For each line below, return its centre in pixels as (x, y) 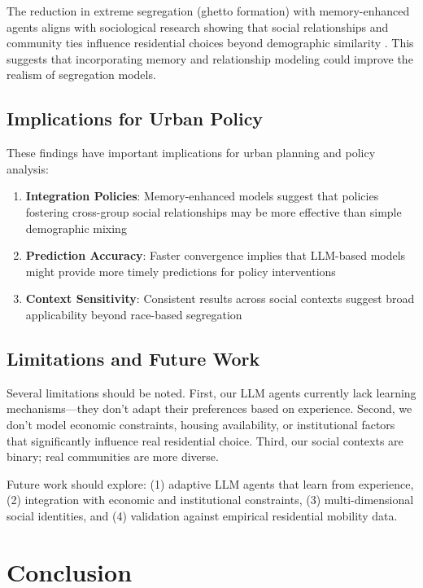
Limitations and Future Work (133, 358)
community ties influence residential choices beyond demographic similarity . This (210, 43)
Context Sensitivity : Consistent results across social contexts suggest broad (220, 298)
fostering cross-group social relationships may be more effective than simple (214, 211)
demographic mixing (76, 228)
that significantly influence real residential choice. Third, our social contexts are (205, 440)
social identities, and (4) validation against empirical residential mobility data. (202, 515)
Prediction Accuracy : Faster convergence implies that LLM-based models (216, 255)
